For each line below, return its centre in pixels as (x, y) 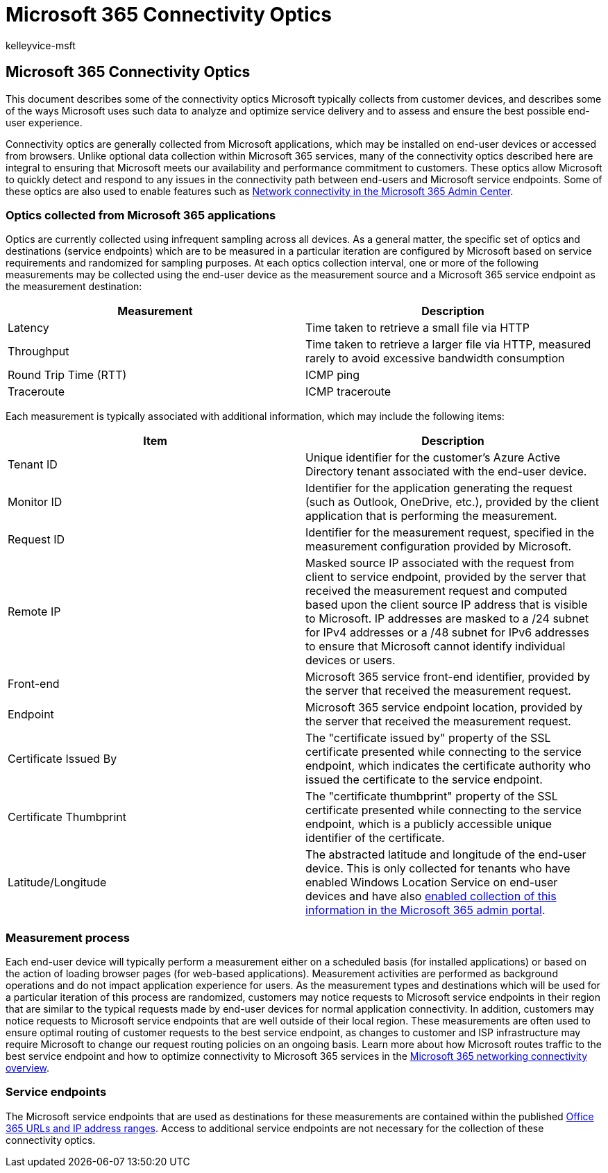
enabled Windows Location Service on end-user (432, 883)
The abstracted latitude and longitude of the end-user (446, 855)
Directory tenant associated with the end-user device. (446, 472)
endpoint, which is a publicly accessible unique (429, 824)
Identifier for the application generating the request (439, 488)
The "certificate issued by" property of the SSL (428, 738)
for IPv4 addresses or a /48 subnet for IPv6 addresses (447, 633)
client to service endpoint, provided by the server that (446, 577)
